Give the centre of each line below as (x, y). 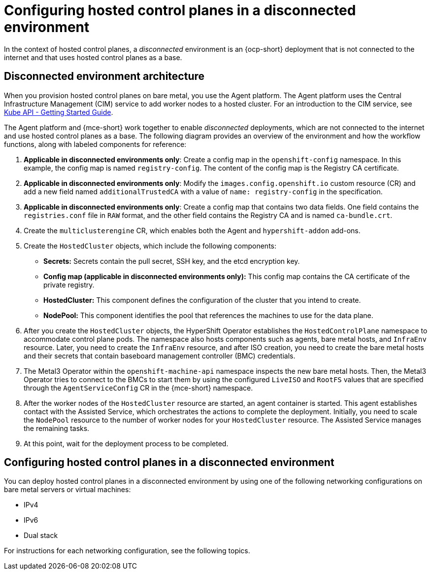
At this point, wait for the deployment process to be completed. (126, 443)
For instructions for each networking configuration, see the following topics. (127, 551)
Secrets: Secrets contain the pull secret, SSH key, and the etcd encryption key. (172, 261)
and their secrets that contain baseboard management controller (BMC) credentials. (160, 356)
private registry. (69, 285)
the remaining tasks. (57, 428)
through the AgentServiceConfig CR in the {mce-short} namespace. (138, 388)
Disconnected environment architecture (104, 76)
